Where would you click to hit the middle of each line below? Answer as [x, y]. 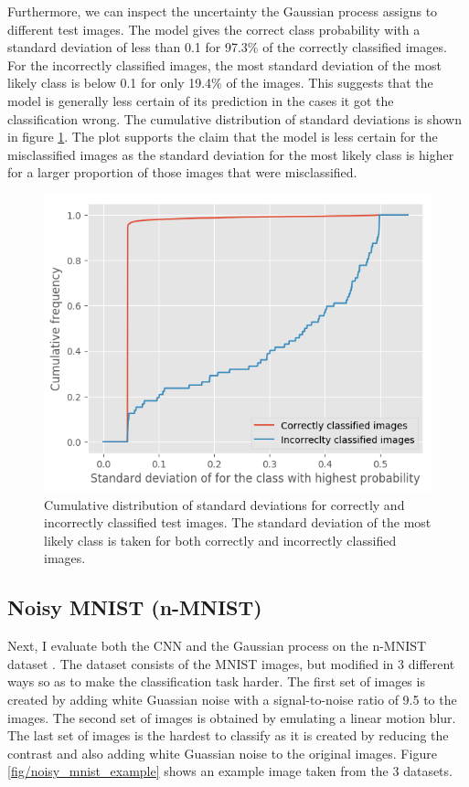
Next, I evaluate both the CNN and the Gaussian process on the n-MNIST [217, 646]
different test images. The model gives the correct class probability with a [214, 29]
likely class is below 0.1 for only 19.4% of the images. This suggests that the [220, 83]
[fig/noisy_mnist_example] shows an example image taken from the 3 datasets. [230, 771]
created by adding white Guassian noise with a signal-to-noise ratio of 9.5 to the [232, 699]
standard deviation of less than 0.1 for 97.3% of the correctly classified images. [227, 47]
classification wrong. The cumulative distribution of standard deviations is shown [234, 118]
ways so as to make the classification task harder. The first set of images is [216, 681]
